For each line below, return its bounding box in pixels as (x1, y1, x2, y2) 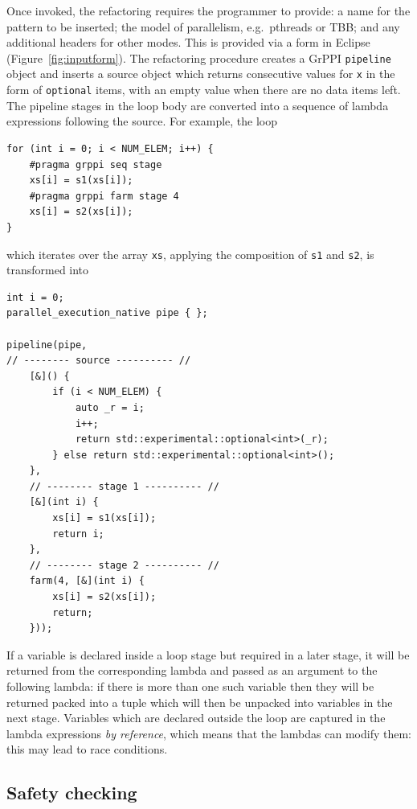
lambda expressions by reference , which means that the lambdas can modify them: (6, 725, 411, 741)
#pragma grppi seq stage (29, 158, 162, 170)
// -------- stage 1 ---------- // (29, 480, 219, 492)
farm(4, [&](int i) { (29, 575, 145, 587)
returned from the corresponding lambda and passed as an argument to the (6, 662, 378, 679)
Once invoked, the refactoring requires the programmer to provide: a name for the (6, 2, 411, 18)
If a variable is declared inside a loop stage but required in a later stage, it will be (6, 646, 410, 663)
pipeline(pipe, (6, 339, 88, 351)
